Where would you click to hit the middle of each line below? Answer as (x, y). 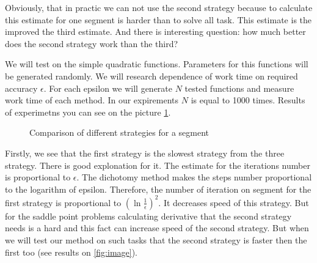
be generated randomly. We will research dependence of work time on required (151, 76)
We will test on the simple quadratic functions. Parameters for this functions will (157, 64)
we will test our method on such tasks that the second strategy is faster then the (156, 240)
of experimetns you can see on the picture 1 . (88, 112)
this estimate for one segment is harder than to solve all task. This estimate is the (158, 19)
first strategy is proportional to (63, 202)
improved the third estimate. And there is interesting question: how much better (155, 31)
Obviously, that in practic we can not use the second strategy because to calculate (159, 7)
